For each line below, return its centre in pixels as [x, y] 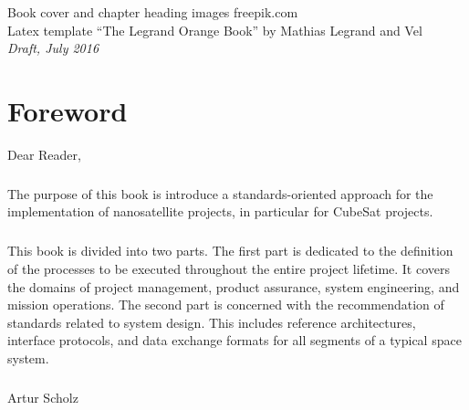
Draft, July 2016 [53, 48]
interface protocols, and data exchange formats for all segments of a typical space [234, 340]
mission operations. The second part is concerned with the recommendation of [226, 305]
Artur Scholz [43, 397]
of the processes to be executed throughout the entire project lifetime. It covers [229, 269]
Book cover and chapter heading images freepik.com [153, 12]
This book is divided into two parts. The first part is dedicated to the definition [230, 251]
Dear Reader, [44, 154]
